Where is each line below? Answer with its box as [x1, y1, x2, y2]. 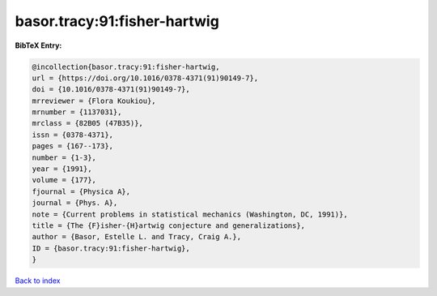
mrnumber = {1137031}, [32, 108, 122, 117]
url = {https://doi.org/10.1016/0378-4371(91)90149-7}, [32, 73, 259, 83]
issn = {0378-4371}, [32, 130, 113, 139]
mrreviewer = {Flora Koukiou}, [32, 96, 157, 105]
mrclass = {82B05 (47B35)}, [32, 118, 143, 128]
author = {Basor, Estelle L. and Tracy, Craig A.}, [32, 232, 242, 242]
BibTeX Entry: [15, 41, 62, 50]
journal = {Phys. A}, [32, 199, 118, 208]
